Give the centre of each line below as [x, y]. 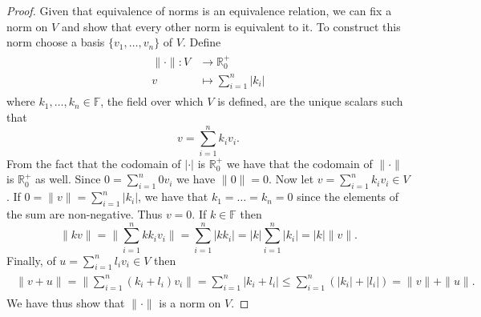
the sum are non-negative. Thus [85, 213]
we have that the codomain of [299, 163]
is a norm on [190, 302]
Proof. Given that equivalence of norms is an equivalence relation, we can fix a [199, 10]
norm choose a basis [56, 42]
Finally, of [31, 260]
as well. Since [68, 179]
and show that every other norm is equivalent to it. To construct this [231, 26]
